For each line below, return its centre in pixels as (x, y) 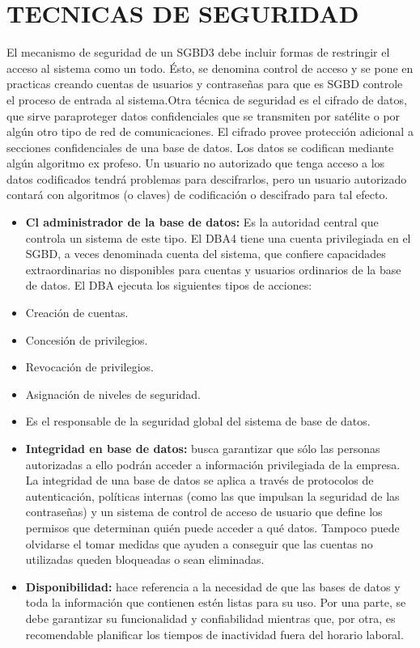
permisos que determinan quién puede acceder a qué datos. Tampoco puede (212, 527)
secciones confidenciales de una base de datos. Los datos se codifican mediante (200, 147)
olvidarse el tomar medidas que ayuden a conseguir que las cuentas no (199, 543)
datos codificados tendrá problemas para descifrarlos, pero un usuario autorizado (207, 178)
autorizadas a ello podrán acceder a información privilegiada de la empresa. (213, 464)
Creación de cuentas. (77, 313)
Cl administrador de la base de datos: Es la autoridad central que (202, 222)
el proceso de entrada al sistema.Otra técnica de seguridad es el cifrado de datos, (207, 99)
